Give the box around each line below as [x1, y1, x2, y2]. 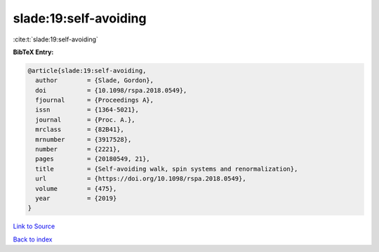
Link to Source [13, 222, 55, 231]
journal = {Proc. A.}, [35, 116, 136, 124]
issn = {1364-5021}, [35, 106, 140, 114]
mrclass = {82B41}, [35, 126, 124, 133]
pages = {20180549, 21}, [35, 155, 150, 163]
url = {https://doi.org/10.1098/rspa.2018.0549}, [35, 175, 246, 183]
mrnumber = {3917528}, [35, 135, 132, 143]
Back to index [13, 235, 53, 244]
